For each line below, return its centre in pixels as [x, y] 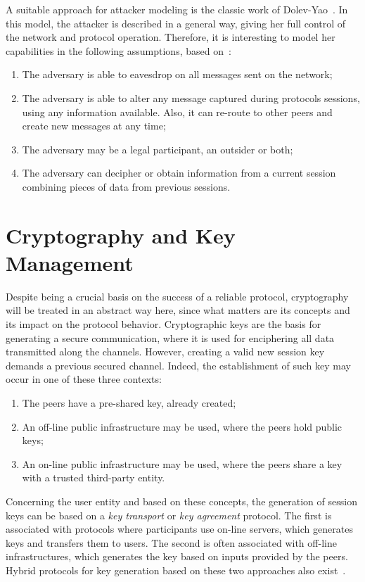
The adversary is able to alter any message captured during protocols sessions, [191, 97]
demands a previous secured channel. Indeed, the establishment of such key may [178, 365]
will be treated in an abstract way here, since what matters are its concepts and [178, 310]
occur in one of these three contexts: [84, 379]
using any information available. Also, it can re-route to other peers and [177, 112]
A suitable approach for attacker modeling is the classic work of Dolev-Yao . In [177, 9]
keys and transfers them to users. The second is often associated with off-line [171, 542]
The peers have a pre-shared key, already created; [129, 403]
